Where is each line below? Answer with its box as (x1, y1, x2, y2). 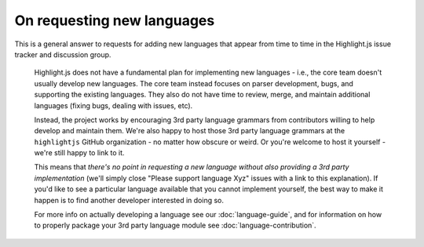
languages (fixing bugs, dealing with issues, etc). (34, 100, 193, 110)
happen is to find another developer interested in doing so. (34, 195, 224, 205)
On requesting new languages (14, 12, 215, 29)
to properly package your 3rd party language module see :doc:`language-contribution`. (34, 220, 317, 231)
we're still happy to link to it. (34, 148, 125, 158)
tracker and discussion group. (14, 49, 111, 59)
